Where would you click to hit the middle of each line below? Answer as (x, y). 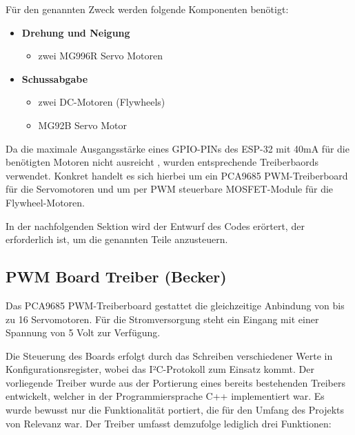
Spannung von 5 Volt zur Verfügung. (83, 332)
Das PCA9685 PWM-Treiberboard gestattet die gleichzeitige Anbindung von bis (175, 305)
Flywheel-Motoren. (45, 202)
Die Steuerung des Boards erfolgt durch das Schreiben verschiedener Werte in (169, 355)
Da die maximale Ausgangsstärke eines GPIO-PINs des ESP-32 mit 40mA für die (177, 148)
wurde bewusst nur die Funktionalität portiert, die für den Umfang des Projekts (175, 410)
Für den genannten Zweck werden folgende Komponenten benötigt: (147, 9)
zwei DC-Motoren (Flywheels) (102, 102)
